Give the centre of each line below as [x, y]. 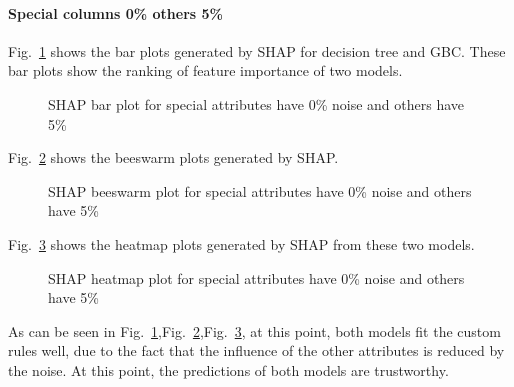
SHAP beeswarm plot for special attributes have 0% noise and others [260, 190]
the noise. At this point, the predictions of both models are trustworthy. [228, 369]
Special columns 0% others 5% [115, 12]
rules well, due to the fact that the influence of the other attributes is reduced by [256, 350]
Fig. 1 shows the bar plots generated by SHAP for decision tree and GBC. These [257, 50]
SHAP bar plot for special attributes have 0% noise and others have [256, 103]
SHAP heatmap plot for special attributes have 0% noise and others [256, 277]
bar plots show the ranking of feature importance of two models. [205, 70]
